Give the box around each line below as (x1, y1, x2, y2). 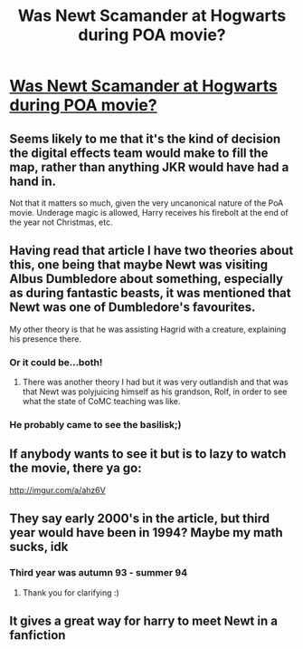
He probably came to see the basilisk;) (9, 419, 182, 431)
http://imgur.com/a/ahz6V (9, 484, 106, 495)
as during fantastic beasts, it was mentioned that (9, 286, 291, 301)
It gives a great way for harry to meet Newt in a (9, 613, 279, 628)
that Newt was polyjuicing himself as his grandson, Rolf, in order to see (22, 386, 288, 397)
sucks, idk (9, 539, 69, 555)
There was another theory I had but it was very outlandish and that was (22, 377, 289, 388)
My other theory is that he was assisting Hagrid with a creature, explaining (9, 324, 287, 334)
